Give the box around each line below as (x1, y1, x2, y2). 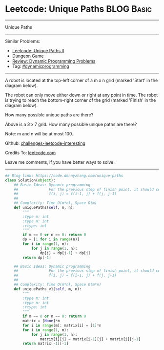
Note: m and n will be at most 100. (5, 131, 73, 136)
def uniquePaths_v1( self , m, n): (14, 286, 82, 291)
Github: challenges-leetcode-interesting (5, 140, 85, 146)
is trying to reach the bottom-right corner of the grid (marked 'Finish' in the (5, 97, 156, 103)
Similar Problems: (5, 38, 41, 44)
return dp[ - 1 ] (22, 255, 51, 260)
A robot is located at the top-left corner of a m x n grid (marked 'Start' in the (5, 77, 158, 83)
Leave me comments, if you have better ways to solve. (5, 159, 115, 165)
